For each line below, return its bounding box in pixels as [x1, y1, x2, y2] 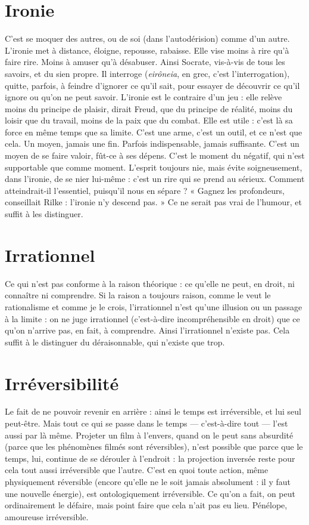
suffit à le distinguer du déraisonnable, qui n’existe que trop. [5, 335, 225, 348]
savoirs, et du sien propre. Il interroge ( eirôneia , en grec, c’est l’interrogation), [5, 67, 290, 79]
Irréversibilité [5, 370, 119, 395]
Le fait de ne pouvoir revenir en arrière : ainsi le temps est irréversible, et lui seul [5, 405, 301, 418]
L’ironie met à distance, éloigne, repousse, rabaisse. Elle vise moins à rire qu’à [5, 44, 289, 56]
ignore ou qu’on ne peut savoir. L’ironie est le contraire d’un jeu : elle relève [5, 91, 282, 103]
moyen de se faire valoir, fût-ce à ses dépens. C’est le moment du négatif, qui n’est [5, 149, 305, 162]
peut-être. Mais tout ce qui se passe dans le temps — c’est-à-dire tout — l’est [5, 417, 288, 430]
